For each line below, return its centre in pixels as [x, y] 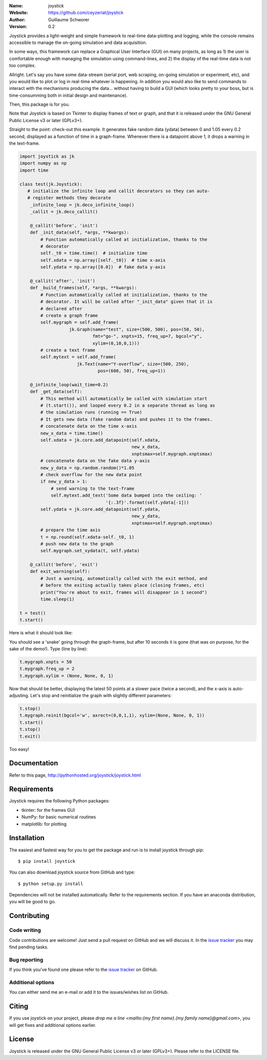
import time [34, 170]
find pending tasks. [29, 947]
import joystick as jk [47, 156]
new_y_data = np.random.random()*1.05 [87, 468]
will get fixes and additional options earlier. [53, 1025]
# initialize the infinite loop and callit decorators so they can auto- [119, 191]
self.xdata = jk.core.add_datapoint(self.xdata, [100, 440]
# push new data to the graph [77, 544]
